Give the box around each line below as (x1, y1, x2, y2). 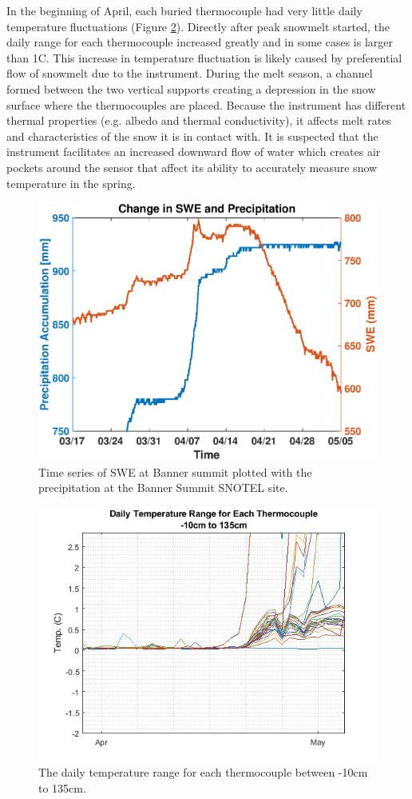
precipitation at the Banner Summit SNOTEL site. (38, 479, 288, 496)
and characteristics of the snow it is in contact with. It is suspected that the (6, 127, 378, 144)
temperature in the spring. (6, 174, 136, 191)
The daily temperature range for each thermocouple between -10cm (38, 764, 368, 781)
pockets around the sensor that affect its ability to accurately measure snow (6, 158, 378, 175)
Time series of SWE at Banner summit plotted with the (38, 463, 312, 480)
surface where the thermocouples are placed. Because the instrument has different (6, 96, 406, 113)
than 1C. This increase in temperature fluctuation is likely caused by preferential (6, 49, 402, 66)
